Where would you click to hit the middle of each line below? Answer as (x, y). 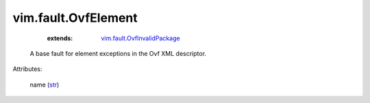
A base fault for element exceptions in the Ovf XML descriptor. (118, 53)
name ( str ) (45, 85)
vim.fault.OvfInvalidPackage (141, 38)
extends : (60, 38)
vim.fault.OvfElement (75, 18)
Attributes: (27, 69)
